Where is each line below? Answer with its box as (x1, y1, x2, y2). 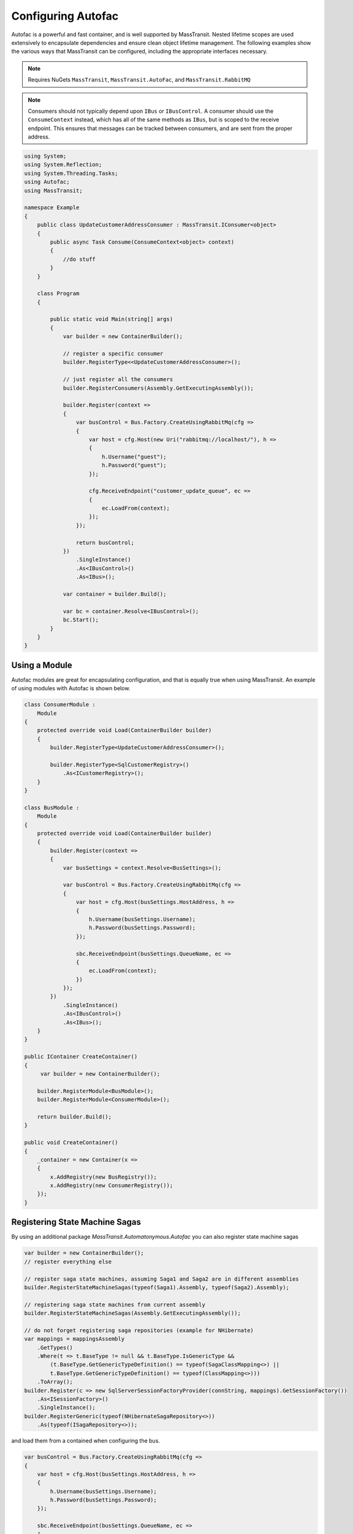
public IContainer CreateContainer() (24, 1053, 138, 1060)
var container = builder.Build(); (63, 590, 167, 598)
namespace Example (24, 204, 80, 211)
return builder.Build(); (37, 1113, 112, 1120)
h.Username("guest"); (101, 453, 167, 460)
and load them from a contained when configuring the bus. (11, 1437, 161, 1444)
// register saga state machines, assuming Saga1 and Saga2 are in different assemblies (24, 1275, 300, 1282)
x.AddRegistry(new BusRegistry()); (50, 1173, 158, 1181)
